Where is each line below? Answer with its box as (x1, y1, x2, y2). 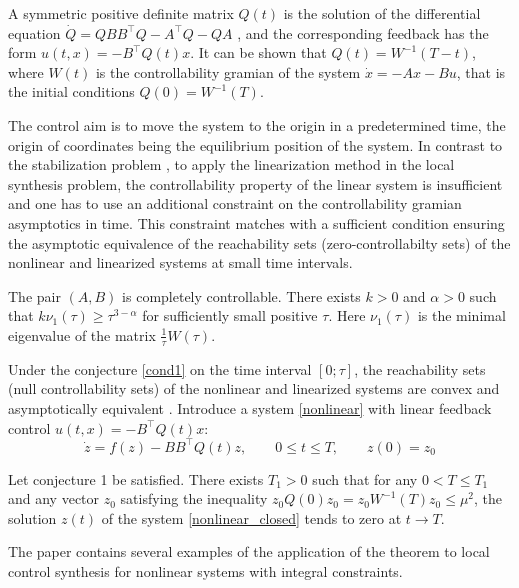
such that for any (312, 468, 418, 489)
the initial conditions (8, 81, 135, 102)
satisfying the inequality (120, 488, 268, 509)
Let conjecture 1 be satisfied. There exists (8, 468, 264, 489)
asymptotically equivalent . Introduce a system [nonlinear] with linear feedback (8, 397, 492, 418)
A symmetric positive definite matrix (8, 3, 234, 23)
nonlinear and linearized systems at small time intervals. (8, 252, 353, 273)
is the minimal (417, 305, 506, 326)
